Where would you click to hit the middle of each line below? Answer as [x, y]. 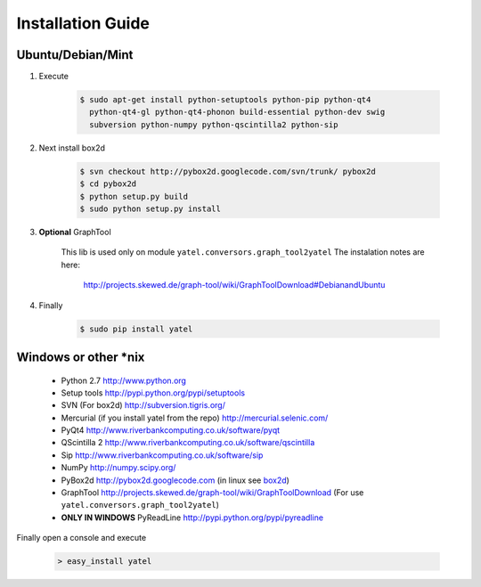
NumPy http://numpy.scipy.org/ [118, 468]
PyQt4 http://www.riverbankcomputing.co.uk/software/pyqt [171, 430]
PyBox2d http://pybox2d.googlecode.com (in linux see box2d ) [175, 480]
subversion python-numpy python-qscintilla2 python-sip [214, 124]
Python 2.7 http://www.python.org [124, 380]
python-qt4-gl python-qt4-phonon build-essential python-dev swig [237, 112]
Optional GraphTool [75, 232]
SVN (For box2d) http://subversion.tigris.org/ [143, 405]
